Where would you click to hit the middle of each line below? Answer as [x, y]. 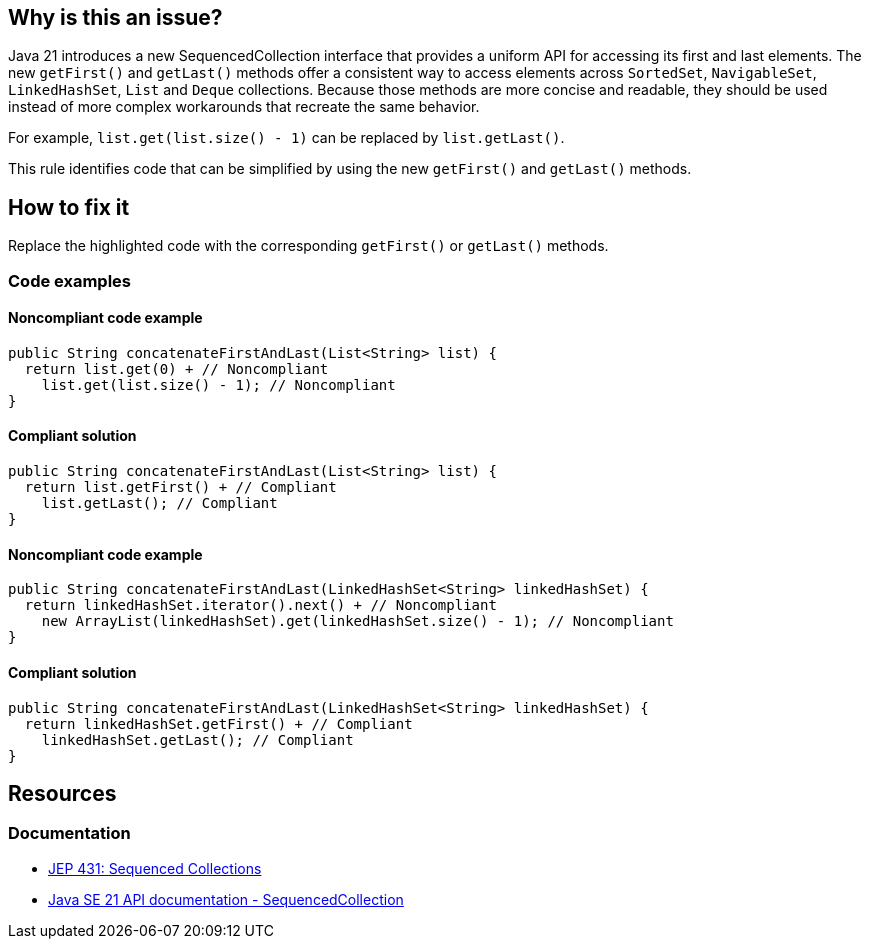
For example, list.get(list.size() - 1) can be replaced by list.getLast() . [286, 138]
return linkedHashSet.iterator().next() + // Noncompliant [260, 605]
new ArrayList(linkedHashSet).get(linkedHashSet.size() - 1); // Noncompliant [357, 621]
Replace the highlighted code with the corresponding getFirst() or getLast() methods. [308, 246]
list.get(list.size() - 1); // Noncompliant [218, 384]
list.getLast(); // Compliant [159, 503]
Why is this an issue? [115, 17]
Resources [62, 793]
